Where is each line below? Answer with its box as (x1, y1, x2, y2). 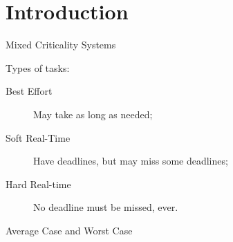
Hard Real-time (6, 176, 71, 191)
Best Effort (6, 84, 53, 98)
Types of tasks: (6, 60, 70, 75)
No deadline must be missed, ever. (33, 200, 178, 214)
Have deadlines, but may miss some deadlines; (33, 153, 228, 168)
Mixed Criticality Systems (6, 37, 116, 52)
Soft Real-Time (6, 130, 71, 145)
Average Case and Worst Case (6, 223, 133, 237)
